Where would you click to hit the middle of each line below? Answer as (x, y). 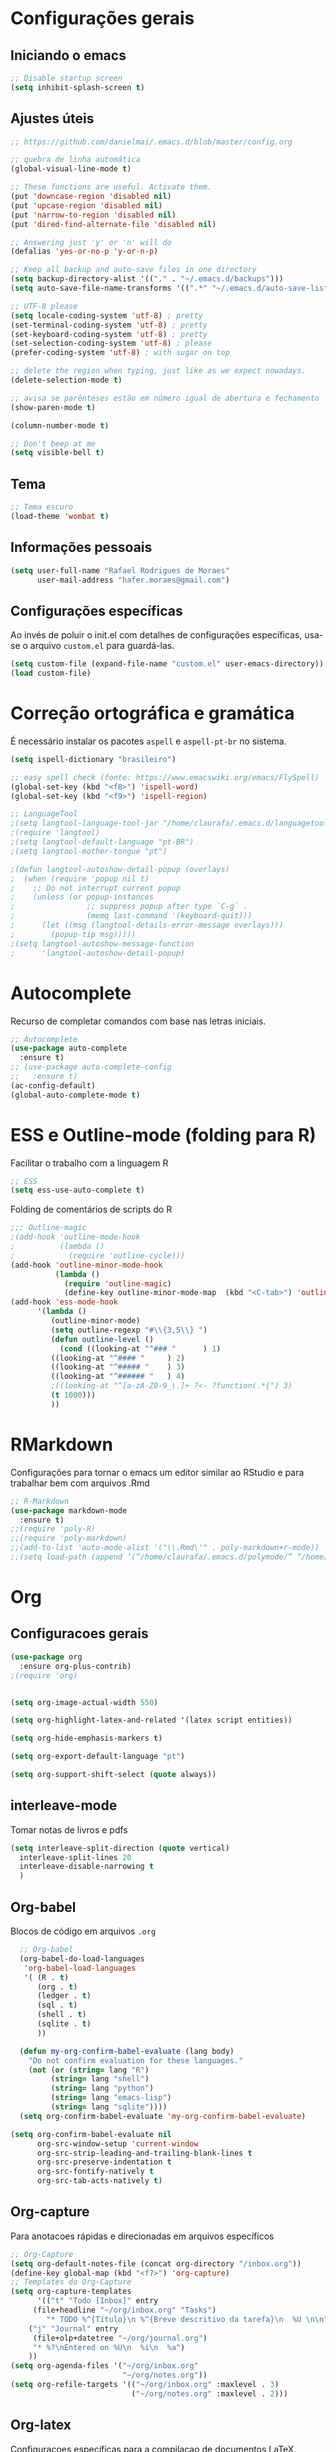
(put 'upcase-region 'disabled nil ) (86, 205)
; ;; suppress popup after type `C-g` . (129, 907)
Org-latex (41, 2425)
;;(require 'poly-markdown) (69, 1538)
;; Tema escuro (42, 507)
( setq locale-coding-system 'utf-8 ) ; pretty (106, 315)
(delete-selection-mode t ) (66, 380)
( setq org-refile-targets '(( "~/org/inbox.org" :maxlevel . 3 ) (145, 2385)
